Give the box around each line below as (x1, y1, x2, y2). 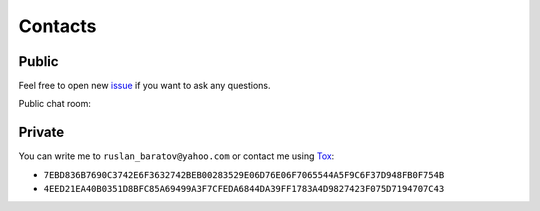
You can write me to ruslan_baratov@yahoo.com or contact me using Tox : (18, 150, 335, 162)
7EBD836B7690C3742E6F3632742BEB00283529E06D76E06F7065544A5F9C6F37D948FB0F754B (43, 169, 445, 180)
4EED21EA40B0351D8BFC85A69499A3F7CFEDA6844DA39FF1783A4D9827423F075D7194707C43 (43, 183, 445, 195)
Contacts (18, 15, 97, 37)
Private (18, 124, 65, 141)
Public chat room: (18, 98, 92, 110)
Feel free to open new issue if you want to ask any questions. (18, 80, 271, 92)
